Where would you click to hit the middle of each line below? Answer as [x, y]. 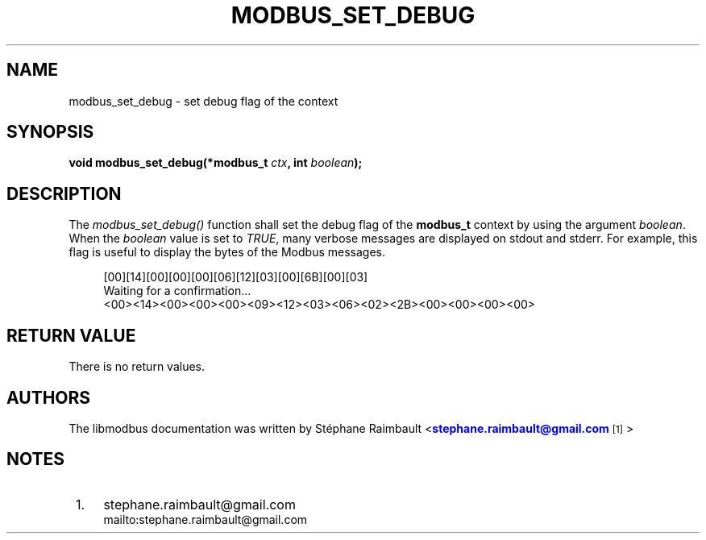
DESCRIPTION [64, 193]
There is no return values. [137, 367]
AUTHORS [49, 397]
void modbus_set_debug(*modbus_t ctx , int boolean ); [216, 163]
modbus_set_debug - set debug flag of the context [203, 101]
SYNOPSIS [50, 132]
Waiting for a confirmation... [177, 291]
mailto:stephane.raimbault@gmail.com [206, 519]
